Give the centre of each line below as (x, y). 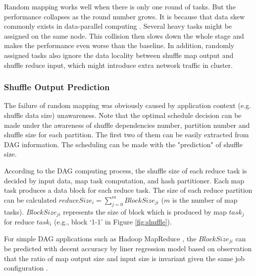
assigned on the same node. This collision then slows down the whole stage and (124, 35)
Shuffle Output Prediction (57, 87)
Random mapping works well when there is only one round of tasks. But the (120, 6)
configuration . (26, 268)
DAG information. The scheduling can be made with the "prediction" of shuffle (123, 144)
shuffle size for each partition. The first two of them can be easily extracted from (127, 135)
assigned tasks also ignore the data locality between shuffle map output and (119, 55)
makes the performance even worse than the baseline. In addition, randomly (119, 45)
